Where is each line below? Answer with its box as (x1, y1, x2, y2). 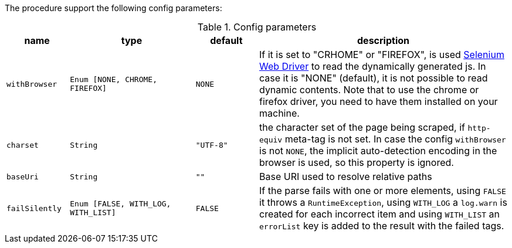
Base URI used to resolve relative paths (259, 171, 432, 182)
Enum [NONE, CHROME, (70, 75, 157, 84)
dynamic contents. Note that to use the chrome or (259, 84, 479, 96)
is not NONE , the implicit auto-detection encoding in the (259, 145, 497, 157)
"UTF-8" (195, 140, 228, 150)
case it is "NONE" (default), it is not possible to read (259, 72, 488, 84)
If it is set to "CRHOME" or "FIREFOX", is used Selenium (259, 49, 504, 60)
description (357, 35, 409, 46)
